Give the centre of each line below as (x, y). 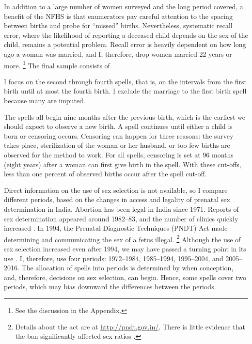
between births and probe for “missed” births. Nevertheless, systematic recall (118, 25)
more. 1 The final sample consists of (57, 64)
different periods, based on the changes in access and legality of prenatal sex (117, 199)
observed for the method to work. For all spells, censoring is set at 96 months (119, 154)
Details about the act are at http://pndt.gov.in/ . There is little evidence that (130, 326)
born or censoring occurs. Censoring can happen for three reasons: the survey (119, 135)
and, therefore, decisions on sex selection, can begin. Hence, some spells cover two (125, 277)
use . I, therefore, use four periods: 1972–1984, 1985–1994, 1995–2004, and (114, 258)
